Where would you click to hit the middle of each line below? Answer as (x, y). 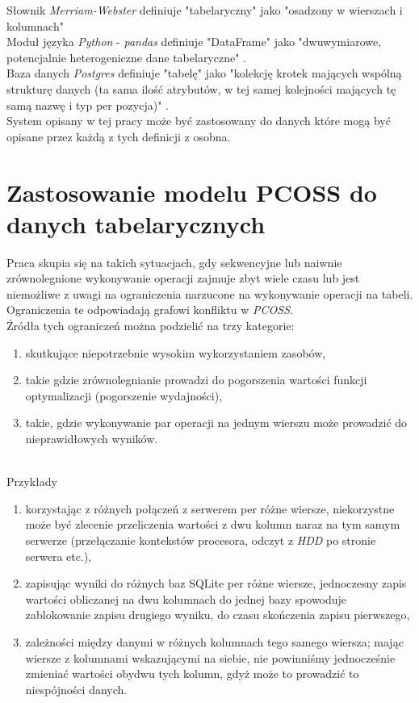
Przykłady (32, 481)
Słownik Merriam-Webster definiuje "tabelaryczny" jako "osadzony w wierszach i (205, 10)
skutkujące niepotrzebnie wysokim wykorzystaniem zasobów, (176, 352)
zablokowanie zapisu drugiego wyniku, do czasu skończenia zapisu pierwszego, (218, 615)
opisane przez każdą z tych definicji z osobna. (119, 136)
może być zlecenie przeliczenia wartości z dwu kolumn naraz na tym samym (213, 524)
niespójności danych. (76, 689)
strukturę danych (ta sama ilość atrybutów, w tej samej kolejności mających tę (201, 88)
